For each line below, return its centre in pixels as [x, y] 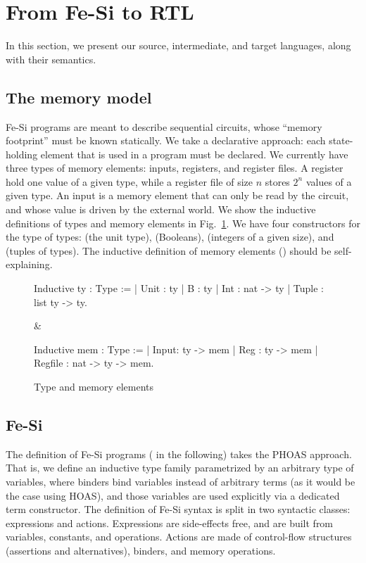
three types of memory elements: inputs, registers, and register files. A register [175, 168]
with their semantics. [51, 59]
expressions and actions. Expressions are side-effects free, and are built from [170, 523]
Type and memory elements [94, 387]
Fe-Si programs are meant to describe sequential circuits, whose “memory [164, 126]
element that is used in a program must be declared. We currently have [194, 154]
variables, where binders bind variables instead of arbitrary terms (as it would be [181, 481]
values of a [329, 181]
